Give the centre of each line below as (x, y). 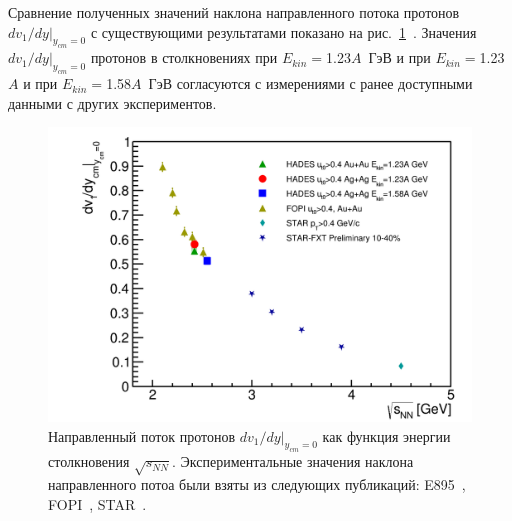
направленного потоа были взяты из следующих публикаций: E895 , (257, 484)
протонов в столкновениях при (184, 57)
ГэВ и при (399, 57)
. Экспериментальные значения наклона (292, 461)
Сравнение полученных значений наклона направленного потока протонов (234, 12)
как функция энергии (386, 435)
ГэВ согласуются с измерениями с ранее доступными (310, 83)
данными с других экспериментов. (112, 102)
